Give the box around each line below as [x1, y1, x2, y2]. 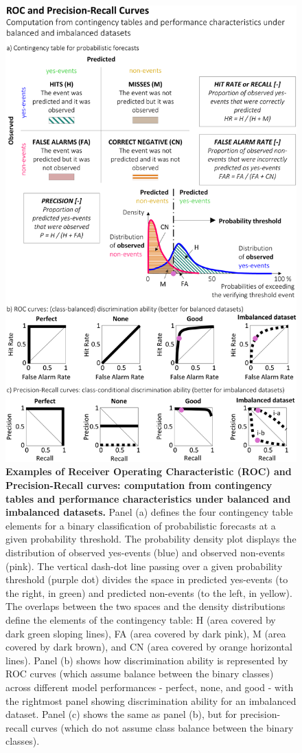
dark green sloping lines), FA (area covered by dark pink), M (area [5, 626, 286, 640]
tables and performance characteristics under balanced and [5, 491, 291, 505]
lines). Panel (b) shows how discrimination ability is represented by [5, 653, 288, 667]
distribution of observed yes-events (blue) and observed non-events [5, 545, 285, 560]
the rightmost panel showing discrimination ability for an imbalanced [5, 693, 297, 708]
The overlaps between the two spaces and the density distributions [5, 599, 286, 613]
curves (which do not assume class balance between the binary [31, 720, 294, 734]
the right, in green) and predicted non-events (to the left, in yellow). [5, 585, 292, 600]
